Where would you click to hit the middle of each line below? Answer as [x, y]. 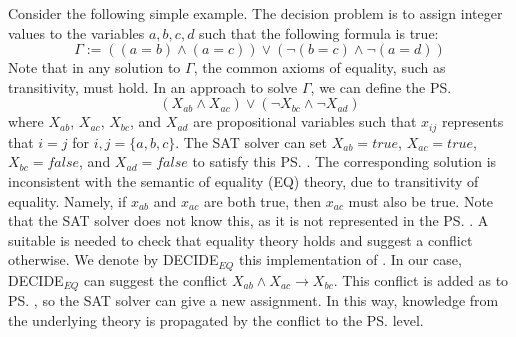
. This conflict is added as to [421, 279]
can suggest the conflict [156, 279]
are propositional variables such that [305, 121]
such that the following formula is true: [319, 32]
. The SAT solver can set [251, 141]
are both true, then [262, 200]
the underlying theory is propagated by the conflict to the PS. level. [216, 319]
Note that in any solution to [94, 67]
